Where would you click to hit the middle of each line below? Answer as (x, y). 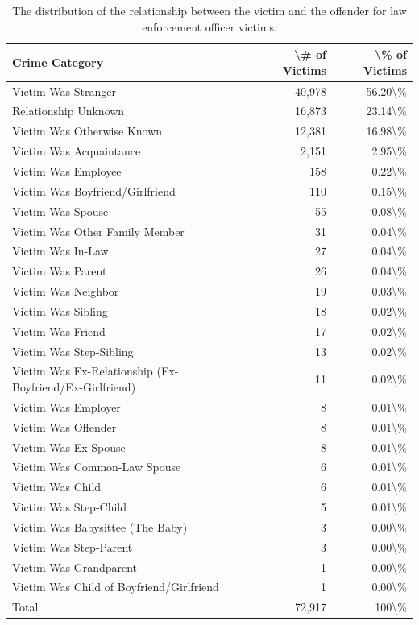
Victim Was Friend (59, 331)
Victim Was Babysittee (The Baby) (100, 526)
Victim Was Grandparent (75, 567)
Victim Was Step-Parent (73, 546)
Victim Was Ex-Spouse (69, 447)
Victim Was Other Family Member (98, 231)
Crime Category (58, 62)
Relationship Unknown (68, 111)
